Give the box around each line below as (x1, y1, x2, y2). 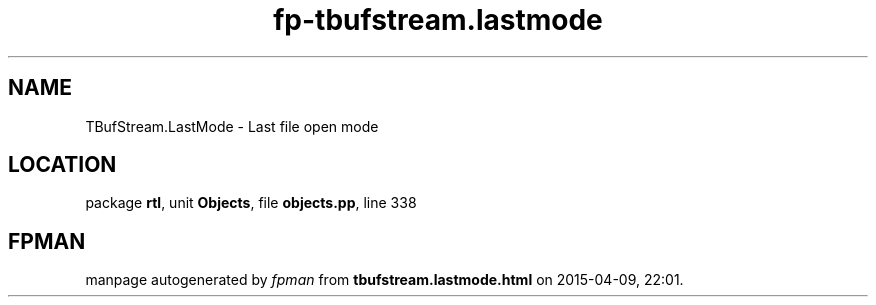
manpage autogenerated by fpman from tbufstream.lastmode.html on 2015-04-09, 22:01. (85, 271, 684, 289)
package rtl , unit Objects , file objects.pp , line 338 (85, 194, 417, 212)
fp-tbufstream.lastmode (273, 3, 603, 37)
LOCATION (8, 152, 117, 178)
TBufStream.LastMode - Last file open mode (85, 117, 379, 135)
